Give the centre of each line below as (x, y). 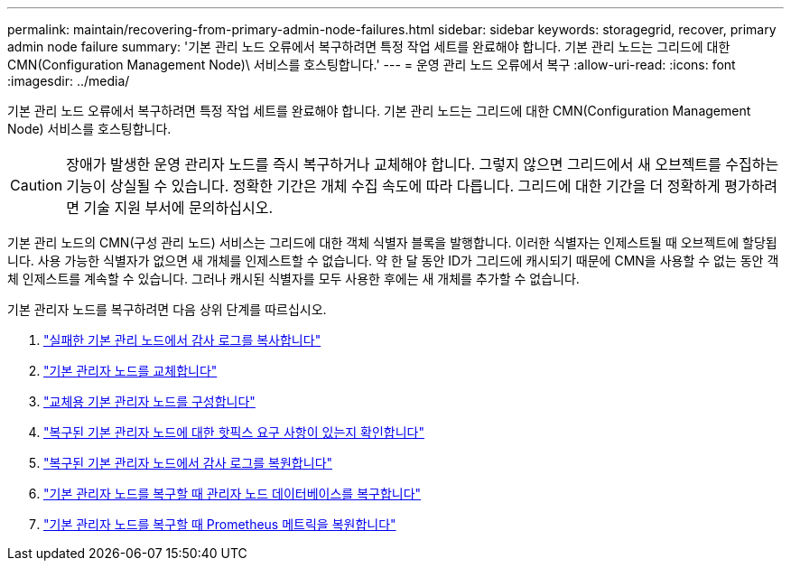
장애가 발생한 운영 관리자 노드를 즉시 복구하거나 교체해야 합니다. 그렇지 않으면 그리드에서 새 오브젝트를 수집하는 (423, 164)
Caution (37, 185)
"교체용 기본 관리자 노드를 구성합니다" (149, 401)
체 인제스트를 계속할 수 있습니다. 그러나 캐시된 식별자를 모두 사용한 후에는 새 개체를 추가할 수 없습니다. (293, 279)
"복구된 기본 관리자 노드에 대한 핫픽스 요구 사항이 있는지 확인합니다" (234, 432)
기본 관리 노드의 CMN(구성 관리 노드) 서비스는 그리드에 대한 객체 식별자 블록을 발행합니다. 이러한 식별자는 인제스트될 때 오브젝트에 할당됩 (392, 242)
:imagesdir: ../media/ (69, 81)
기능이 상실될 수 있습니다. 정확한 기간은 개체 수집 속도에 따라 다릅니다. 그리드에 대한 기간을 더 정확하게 (393, 186)
